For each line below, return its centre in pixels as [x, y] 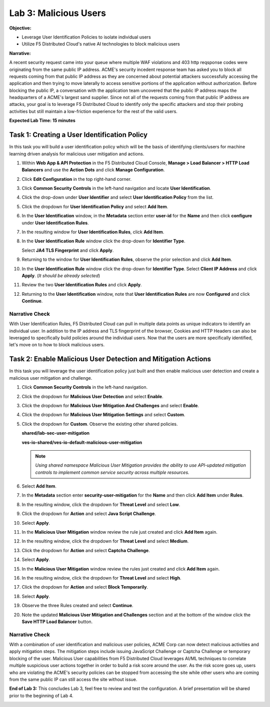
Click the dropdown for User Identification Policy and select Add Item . [95, 206]
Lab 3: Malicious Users [57, 13]
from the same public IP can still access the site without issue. [73, 680]
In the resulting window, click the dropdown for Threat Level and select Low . [101, 504]
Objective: [20, 28]
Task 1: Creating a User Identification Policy [78, 135]
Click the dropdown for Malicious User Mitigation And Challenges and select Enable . [110, 405]
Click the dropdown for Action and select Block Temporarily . [85, 587]
